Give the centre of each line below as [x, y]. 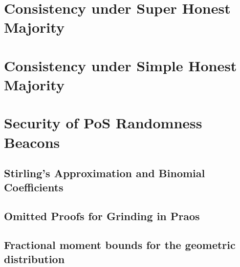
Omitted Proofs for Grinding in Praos [102, 216]
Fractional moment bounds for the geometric [120, 245]
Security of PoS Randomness [103, 123]
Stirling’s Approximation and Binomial [105, 173]
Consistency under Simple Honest [120, 65]
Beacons [32, 142]
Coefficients [34, 187]
